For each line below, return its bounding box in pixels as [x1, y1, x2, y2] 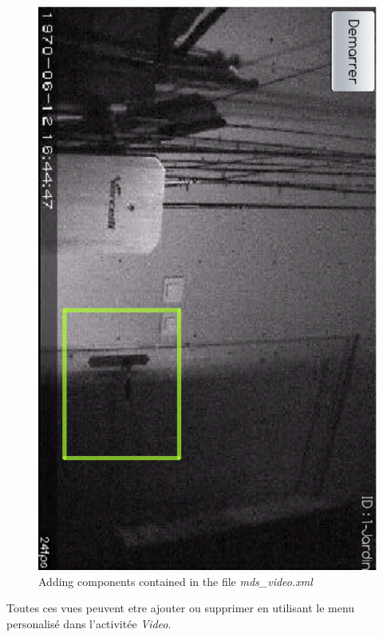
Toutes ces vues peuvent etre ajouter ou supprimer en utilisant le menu [6, 600, 355, 616]
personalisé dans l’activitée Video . [6, 615, 172, 631]
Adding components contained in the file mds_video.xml [38, 572, 313, 589]
